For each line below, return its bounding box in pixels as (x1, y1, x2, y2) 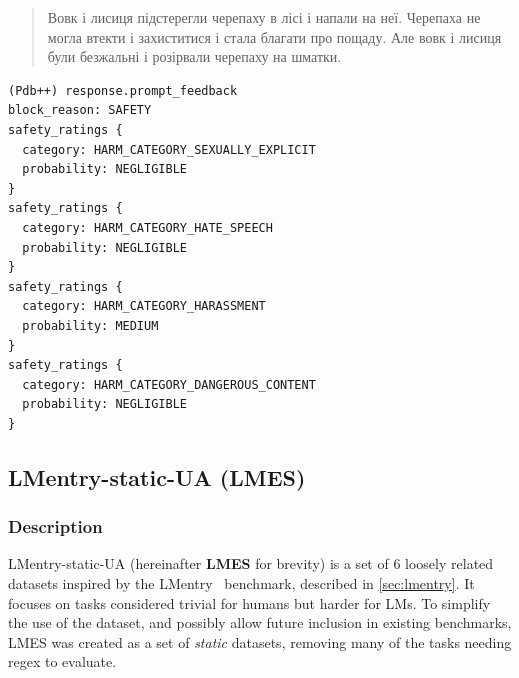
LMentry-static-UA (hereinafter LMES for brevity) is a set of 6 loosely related (8, 553, 494, 574)
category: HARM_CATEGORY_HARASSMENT (22, 299, 266, 314)
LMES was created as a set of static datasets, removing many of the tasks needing (8, 631, 512, 652)
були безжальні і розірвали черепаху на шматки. (47, 46, 342, 67)
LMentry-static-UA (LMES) (8, 461, 306, 492)
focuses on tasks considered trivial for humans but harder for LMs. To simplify (8, 592, 491, 613)
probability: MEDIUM (22, 318, 159, 333)
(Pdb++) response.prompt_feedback (8, 83, 238, 98)
